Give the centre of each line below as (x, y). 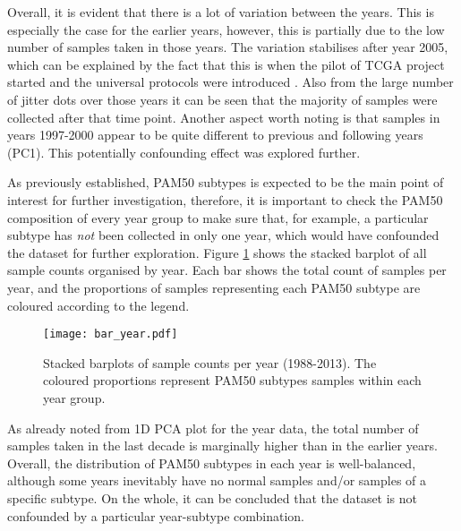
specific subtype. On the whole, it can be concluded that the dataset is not (213, 497)
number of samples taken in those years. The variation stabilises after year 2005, (228, 47)
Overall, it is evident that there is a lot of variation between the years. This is (221, 12)
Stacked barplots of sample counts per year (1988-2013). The (210, 362)
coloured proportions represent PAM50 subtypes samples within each (232, 380)
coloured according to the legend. (98, 305)
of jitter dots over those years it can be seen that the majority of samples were (222, 99)
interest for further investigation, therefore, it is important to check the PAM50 (225, 199)
